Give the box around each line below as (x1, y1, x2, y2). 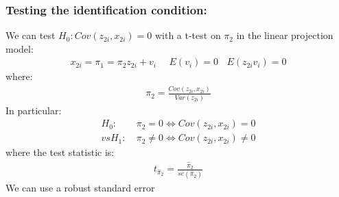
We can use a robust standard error (5, 180, 155, 194)
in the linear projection (236, 28, 334, 42)
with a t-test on (154, 28, 221, 42)
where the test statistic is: (5, 145, 115, 159)
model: (5, 41, 34, 55)
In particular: (5, 103, 62, 117)
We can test (5, 28, 56, 42)
